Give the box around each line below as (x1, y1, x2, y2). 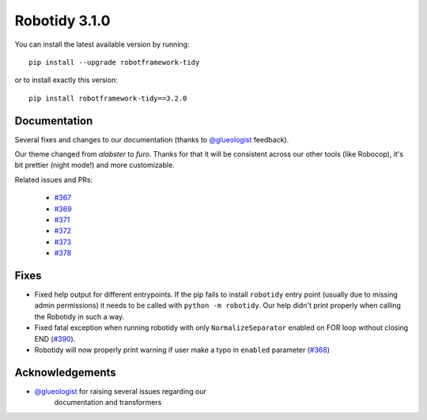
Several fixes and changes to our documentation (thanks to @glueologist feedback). (14, 134, 289, 144)
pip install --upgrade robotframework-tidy (28, 58, 200, 66)
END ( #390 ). (34, 334, 76, 343)
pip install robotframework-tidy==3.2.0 (28, 93, 187, 103)
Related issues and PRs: (14, 175, 93, 184)
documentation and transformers (54, 398, 162, 407)
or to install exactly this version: (14, 75, 118, 85)
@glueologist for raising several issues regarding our (34, 386, 207, 395)
